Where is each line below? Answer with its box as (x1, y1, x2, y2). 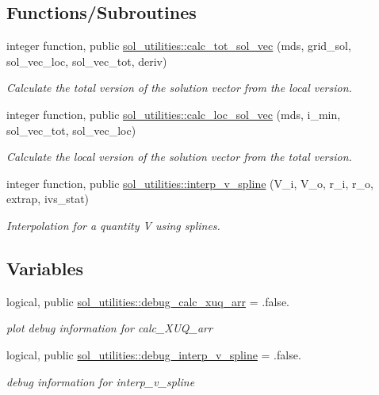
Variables (6, 255, 84, 280)
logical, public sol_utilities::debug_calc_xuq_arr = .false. (6, 293, 289, 309)
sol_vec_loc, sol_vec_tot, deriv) (6, 52, 167, 69)
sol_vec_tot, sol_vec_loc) (6, 121, 136, 138)
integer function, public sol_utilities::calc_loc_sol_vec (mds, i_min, (6, 105, 341, 122)
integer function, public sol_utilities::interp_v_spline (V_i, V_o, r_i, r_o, (6, 174, 373, 191)
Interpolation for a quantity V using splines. (6, 217, 220, 233)
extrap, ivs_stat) (6, 190, 90, 207)
